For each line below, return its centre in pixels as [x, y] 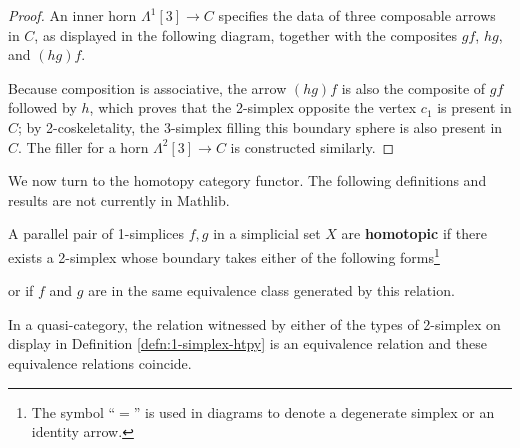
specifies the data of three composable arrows [357, 15]
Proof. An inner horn [72, 15]
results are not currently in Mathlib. [119, 199]
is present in [474, 107]
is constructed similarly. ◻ [312, 146]
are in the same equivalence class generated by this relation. [271, 290]
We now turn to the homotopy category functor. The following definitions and [247, 180]
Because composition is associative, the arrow [147, 87]
